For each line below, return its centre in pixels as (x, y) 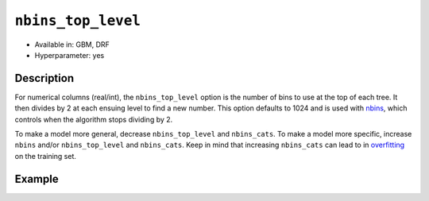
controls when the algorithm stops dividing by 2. (94, 119)
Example (37, 179)
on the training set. (46, 156)
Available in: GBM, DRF (72, 44)
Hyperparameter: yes (70, 55)
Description (44, 78)
